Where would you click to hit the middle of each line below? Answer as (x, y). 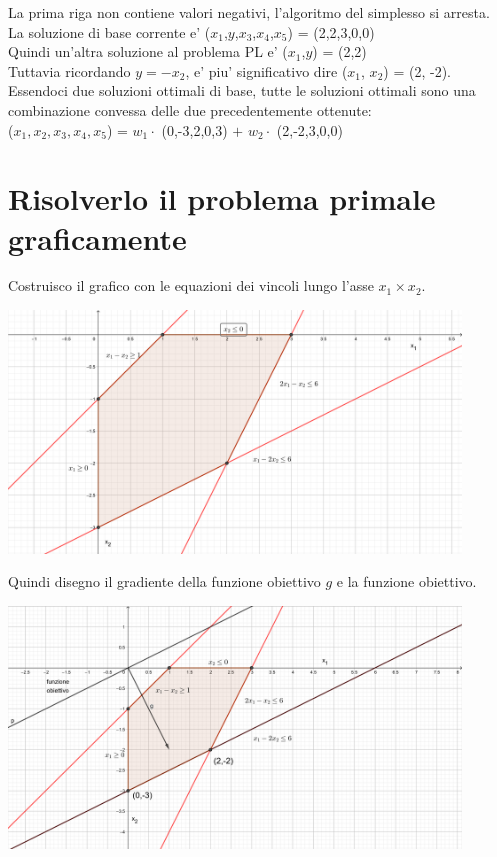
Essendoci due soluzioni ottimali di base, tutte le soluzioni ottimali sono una (242, 90)
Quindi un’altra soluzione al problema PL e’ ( (148, 51)
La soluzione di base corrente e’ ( (109, 31)
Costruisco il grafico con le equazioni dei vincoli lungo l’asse (191, 285)
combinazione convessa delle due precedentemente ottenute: (190, 109)
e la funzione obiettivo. (406, 581)
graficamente (97, 237)
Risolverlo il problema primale (222, 198)
